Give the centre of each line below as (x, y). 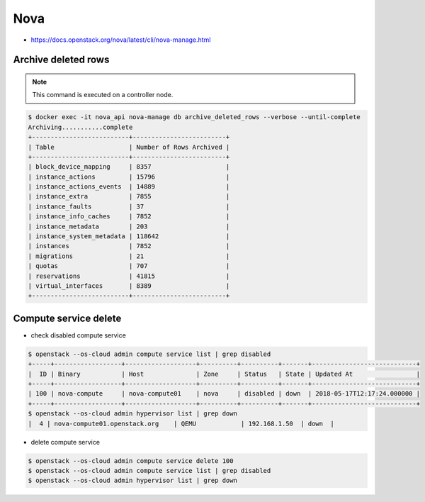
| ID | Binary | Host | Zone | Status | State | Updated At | (224, 374)
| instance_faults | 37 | (129, 206)
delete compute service (66, 442)
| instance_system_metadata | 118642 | (129, 236)
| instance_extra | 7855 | (129, 196)
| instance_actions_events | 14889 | (129, 187)
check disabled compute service (79, 335)
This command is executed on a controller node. (103, 95)
